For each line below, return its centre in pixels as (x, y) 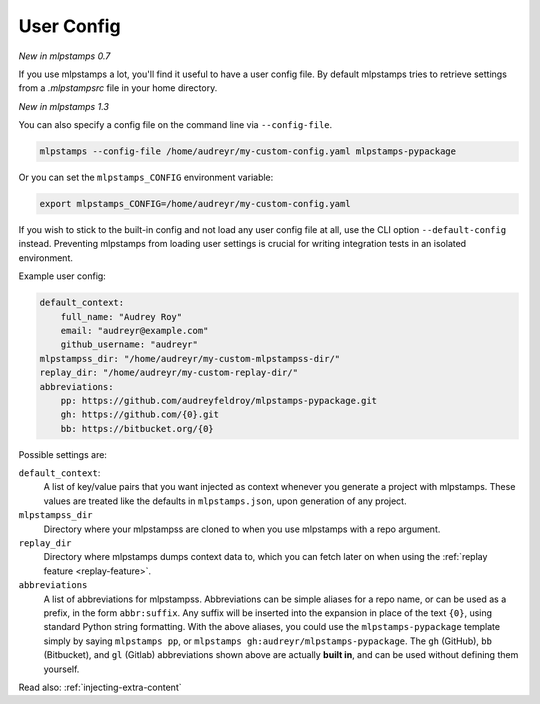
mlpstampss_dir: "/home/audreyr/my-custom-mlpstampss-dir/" (190, 358)
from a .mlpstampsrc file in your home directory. (118, 88)
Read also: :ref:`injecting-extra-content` (100, 687)
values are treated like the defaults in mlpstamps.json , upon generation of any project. (225, 501)
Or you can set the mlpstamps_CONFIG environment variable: (146, 177)
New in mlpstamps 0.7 (64, 56)
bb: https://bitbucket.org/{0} (137, 428)
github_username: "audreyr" (129, 344)
